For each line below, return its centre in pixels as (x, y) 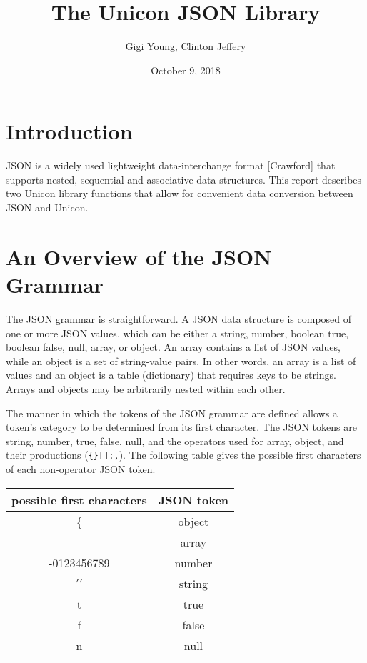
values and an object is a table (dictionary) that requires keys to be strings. (171, 375)
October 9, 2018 (186, 70)
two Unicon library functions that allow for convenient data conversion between (180, 193)
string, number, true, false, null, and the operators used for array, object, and (175, 440)
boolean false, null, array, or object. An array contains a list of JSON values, (173, 347)
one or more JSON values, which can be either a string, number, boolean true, (177, 333)
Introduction (69, 131)
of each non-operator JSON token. (81, 468)
